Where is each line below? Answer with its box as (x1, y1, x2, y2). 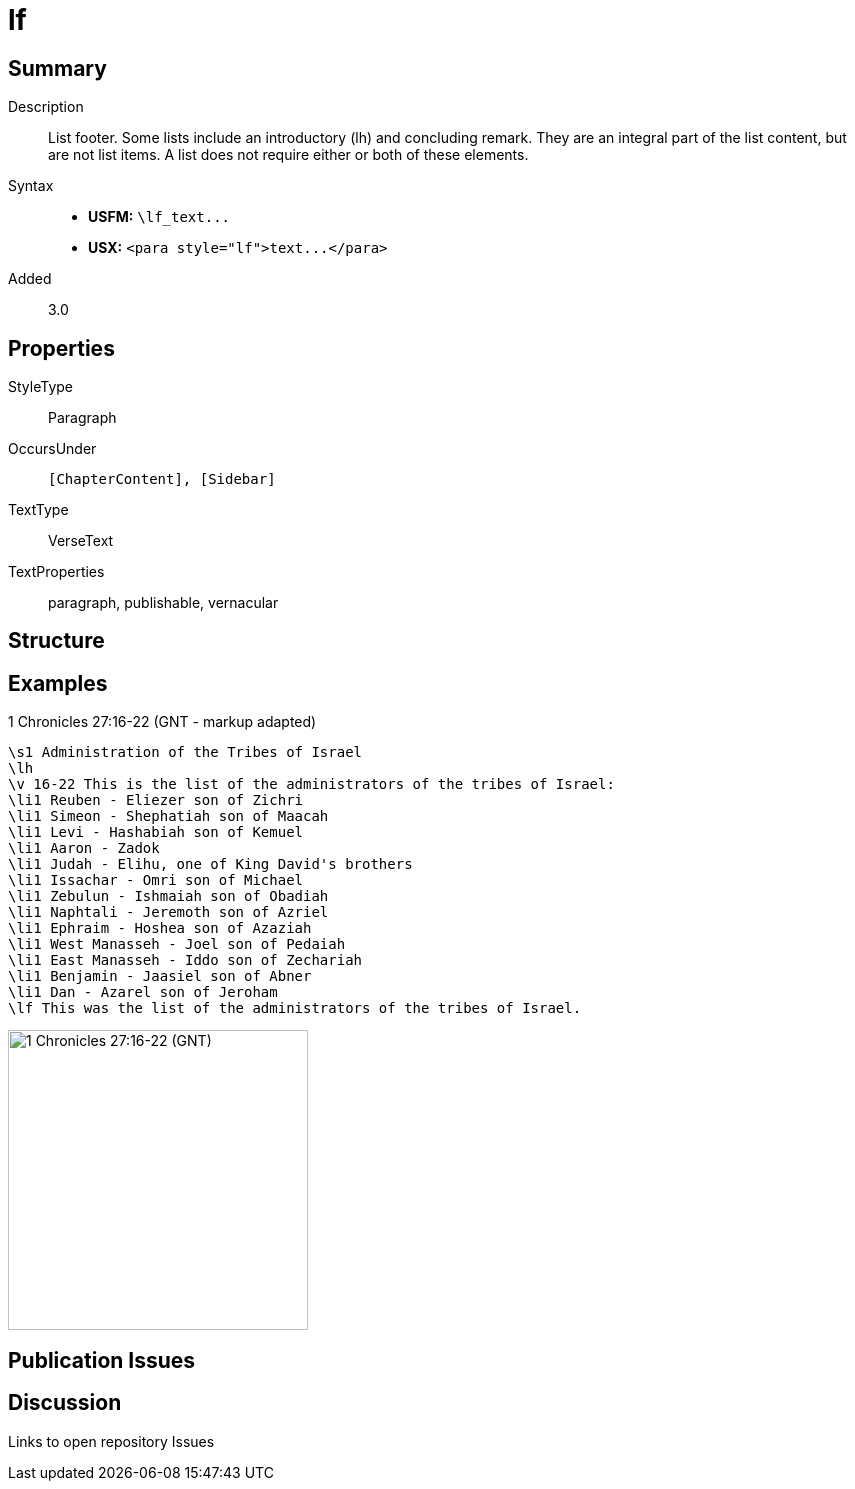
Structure (8, 628, 105, 654)
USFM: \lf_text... (88, 208, 231, 226)
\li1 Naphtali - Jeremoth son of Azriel (8, 904, 329, 921)
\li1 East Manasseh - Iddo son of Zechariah (8, 952, 363, 969)
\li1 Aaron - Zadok (8, 840, 160, 857)
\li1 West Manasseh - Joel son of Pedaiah (8, 936, 346, 953)
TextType (8, 501, 69, 519)
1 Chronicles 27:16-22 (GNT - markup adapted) (8, 713, 317, 731)
